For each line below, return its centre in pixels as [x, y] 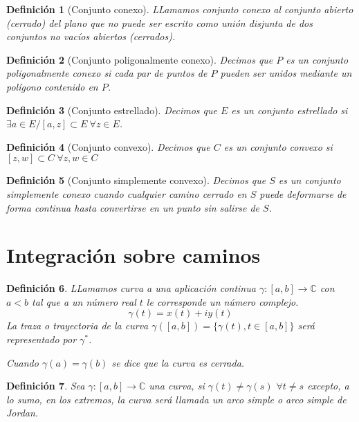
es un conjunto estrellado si [289, 110]
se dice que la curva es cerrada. [178, 362]
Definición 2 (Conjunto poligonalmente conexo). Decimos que [140, 59]
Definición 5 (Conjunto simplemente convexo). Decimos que [136, 180]
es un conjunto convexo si [278, 146]
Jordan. [22, 413]
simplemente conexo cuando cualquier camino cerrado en [127, 193]
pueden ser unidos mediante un [286, 73]
